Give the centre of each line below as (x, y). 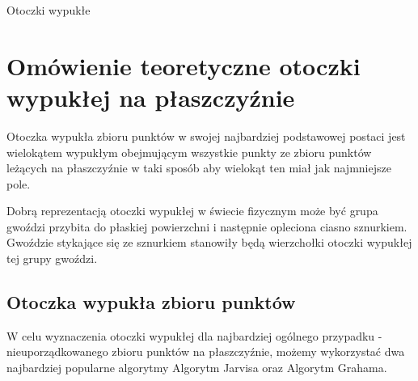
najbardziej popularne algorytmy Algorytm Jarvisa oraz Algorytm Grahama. (197, 368)
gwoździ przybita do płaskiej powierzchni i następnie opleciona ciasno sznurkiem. (207, 226)
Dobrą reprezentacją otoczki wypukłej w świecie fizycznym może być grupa (192, 211)
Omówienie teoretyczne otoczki (184, 65)
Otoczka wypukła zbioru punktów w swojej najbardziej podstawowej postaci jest (206, 135)
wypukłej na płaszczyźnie (151, 97)
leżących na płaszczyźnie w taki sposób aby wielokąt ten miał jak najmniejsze (199, 168)
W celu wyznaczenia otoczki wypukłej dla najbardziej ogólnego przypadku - (194, 335)
